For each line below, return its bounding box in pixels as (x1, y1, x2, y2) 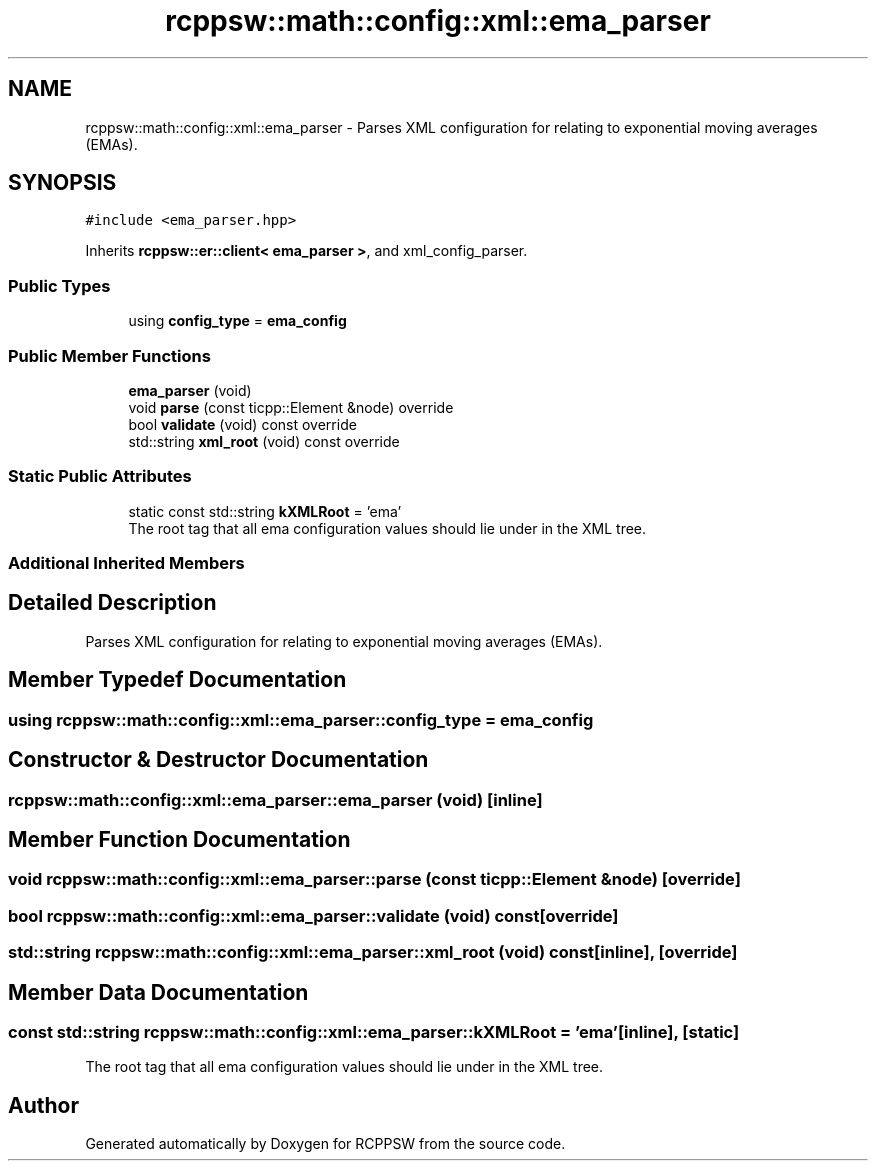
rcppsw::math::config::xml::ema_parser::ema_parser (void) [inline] (8, 789, 543, 810)
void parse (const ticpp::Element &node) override (128, 398, 454, 416)
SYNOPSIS (8, 170, 117, 196)
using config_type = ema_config (128, 312, 347, 330)
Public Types (8, 275, 111, 296)
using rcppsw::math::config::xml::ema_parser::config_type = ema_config (8, 709, 594, 730)
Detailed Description (8, 590, 217, 616)
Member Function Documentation (8, 827, 351, 853)
